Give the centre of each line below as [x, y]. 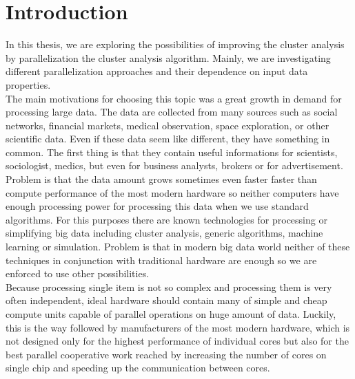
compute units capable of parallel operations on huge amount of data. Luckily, [171, 314]
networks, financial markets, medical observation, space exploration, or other [168, 125]
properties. [28, 84]
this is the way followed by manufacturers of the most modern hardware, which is [178, 327]
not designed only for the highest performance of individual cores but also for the [177, 341]
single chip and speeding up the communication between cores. [138, 368]
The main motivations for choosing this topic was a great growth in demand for [174, 98]
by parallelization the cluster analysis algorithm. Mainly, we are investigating [168, 57]
